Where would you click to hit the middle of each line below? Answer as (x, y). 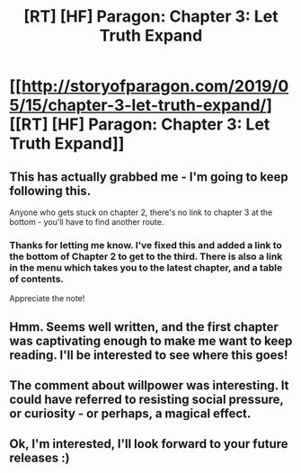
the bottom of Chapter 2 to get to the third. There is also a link (146, 256)
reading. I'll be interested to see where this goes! (149, 355)
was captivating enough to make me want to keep (151, 340)
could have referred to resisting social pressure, (146, 400)
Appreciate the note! (47, 299)
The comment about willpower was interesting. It (149, 385)
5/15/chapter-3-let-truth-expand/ (138, 106)
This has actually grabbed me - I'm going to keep (149, 177)
